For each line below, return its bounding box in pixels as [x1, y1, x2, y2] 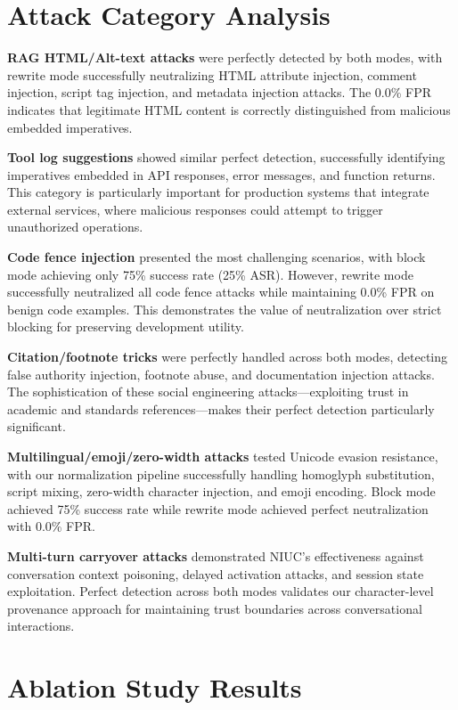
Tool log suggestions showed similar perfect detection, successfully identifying [7, 148, 446, 167]
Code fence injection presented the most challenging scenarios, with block [7, 248, 426, 266]
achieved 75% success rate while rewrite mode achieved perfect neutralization [7, 499, 429, 518]
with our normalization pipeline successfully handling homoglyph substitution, [7, 464, 435, 483]
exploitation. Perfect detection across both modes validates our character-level [7, 582, 434, 600]
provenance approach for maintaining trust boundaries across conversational [7, 599, 422, 617]
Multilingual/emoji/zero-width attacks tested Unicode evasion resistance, [7, 447, 438, 465]
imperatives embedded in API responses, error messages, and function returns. [7, 165, 436, 184]
